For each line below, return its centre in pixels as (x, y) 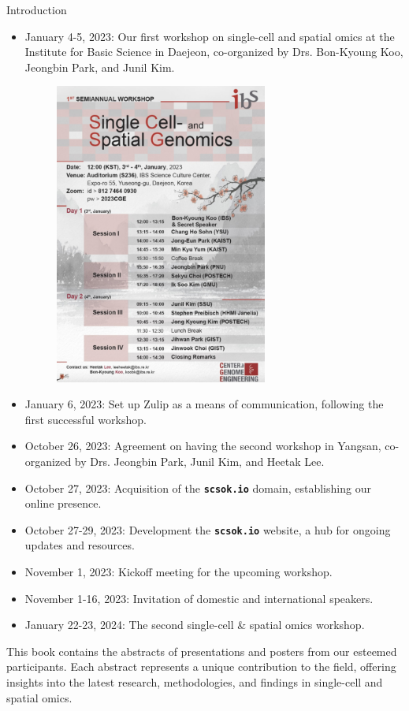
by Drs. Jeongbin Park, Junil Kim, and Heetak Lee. (199, 461)
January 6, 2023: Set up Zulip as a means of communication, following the (204, 404)
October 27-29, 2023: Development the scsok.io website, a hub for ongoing (208, 529)
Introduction (37, 9)
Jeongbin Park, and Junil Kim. (100, 67)
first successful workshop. (86, 419)
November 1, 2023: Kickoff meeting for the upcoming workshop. (178, 572)
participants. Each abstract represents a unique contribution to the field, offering (201, 666)
